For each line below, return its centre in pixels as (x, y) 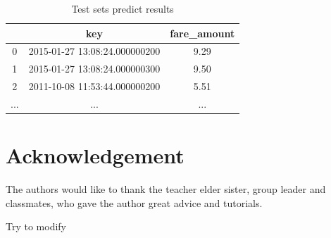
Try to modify (36, 226)
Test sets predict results (123, 8)
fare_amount (202, 33)
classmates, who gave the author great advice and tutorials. (134, 202)
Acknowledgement (95, 155)
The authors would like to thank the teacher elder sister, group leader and (166, 189)
